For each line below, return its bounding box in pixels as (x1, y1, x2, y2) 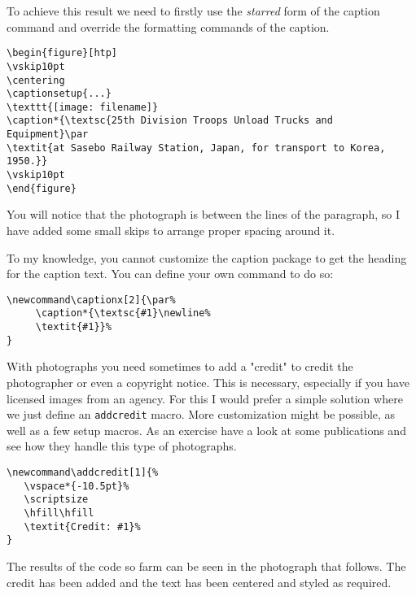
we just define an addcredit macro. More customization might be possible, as (7, 406, 396, 423)
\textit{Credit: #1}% (24, 520, 141, 533)
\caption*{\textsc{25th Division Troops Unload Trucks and (7, 115, 333, 127)
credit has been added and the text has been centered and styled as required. (7, 573, 392, 590)
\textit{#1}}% (35, 321, 112, 333)
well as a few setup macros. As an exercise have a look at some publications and (7, 421, 406, 438)
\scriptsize (24, 494, 89, 506)
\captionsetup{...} (7, 88, 112, 100)
